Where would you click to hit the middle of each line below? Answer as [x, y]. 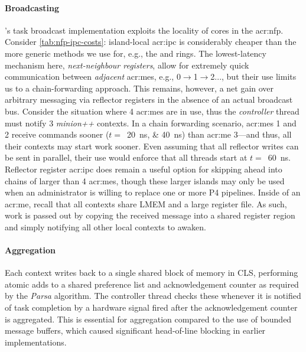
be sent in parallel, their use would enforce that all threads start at [126, 157]
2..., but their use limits [253, 76]
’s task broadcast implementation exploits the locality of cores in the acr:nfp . [144, 30]
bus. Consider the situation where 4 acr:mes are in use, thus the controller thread [152, 111]
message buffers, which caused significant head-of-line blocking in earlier [135, 330]
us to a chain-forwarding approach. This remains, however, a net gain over [139, 88]
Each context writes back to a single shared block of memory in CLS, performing [152, 273]
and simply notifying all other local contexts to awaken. [105, 226]
